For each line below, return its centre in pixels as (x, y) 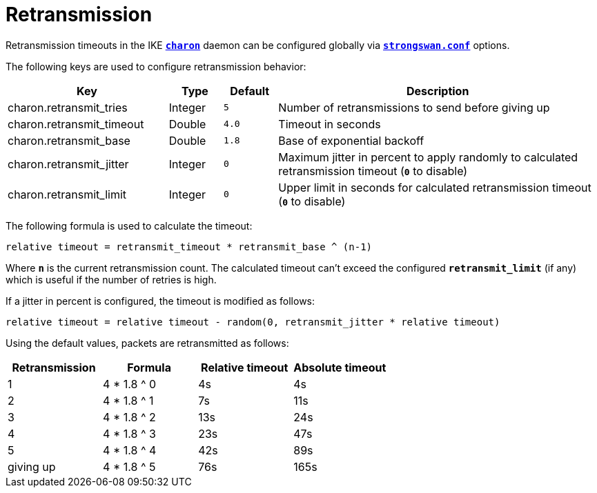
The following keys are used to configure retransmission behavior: (156, 66)
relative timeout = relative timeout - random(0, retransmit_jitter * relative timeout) (253, 322)
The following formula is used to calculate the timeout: (129, 225)
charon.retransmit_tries (68, 107)
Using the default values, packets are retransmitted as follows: (147, 343)
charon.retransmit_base (69, 140)
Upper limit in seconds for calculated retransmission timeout (435, 187)
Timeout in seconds (330, 124)
